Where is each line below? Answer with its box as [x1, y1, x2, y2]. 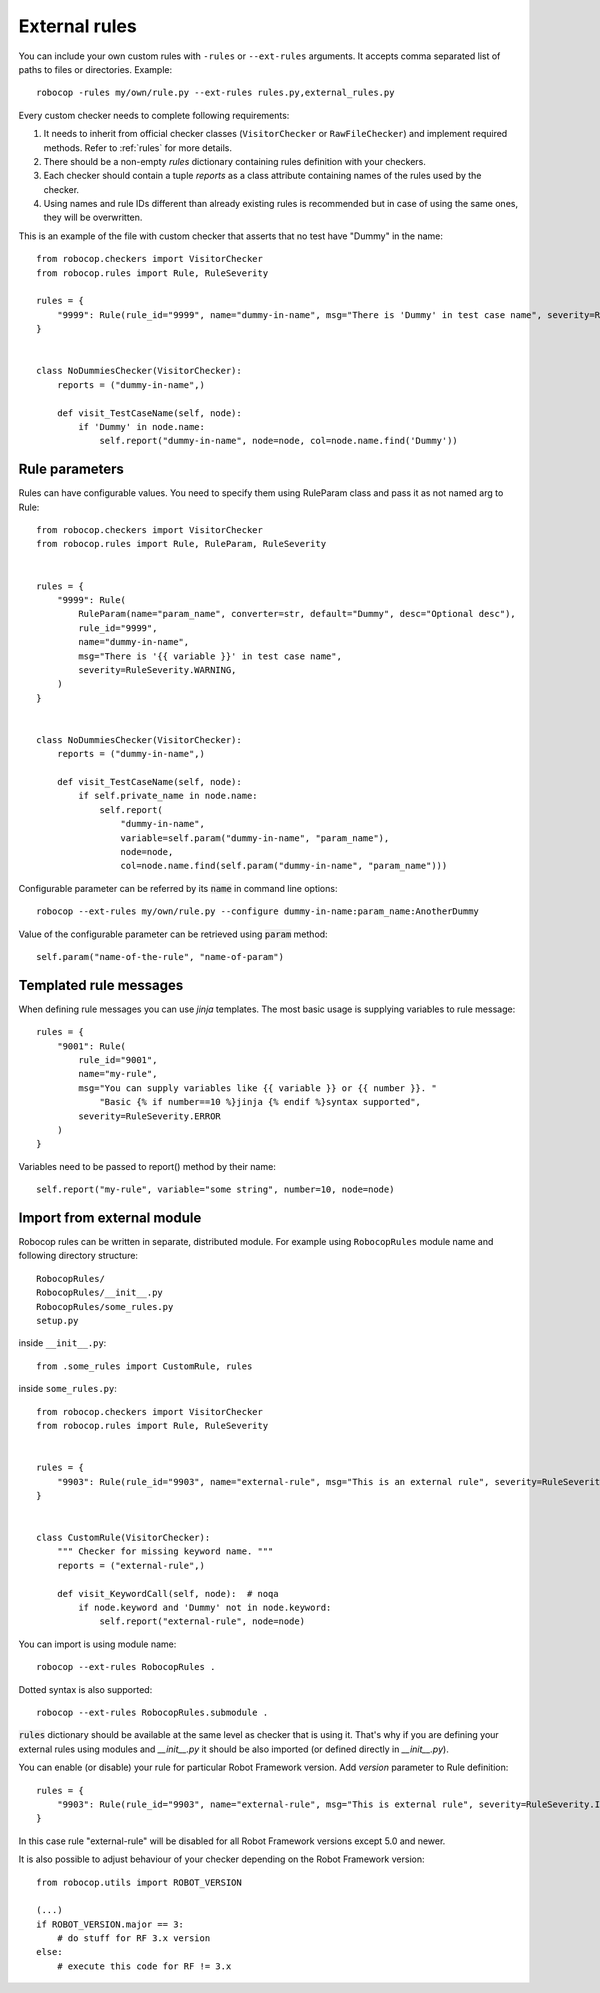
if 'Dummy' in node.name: [78, 421, 205, 432]
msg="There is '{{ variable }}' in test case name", [78, 650, 342, 662]
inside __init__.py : [18, 1337, 107, 1349]
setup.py [36, 1315, 79, 1326]
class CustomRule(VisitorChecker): [36, 1532, 211, 1544]
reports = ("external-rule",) [56, 1560, 205, 1571]
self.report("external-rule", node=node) [99, 1616, 305, 1627]
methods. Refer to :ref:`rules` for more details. [43, 141, 233, 154]
